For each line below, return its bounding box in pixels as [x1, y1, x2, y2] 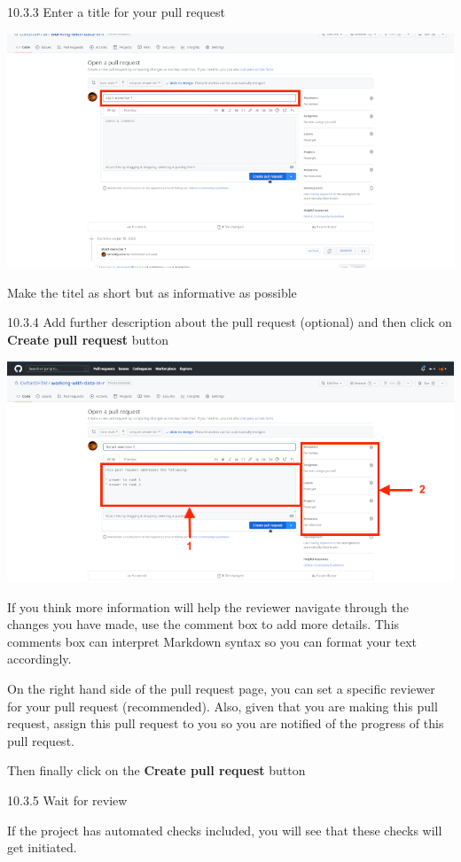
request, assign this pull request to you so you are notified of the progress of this [7, 714, 444, 733]
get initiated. [7, 838, 77, 857]
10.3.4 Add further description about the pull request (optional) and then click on [7, 313, 452, 331]
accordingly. [7, 649, 72, 668]
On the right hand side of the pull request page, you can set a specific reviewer [7, 680, 435, 697]
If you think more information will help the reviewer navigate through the [7, 597, 409, 616]
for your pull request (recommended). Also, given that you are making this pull [7, 696, 438, 715]
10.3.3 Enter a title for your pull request [7, 3, 225, 20]
